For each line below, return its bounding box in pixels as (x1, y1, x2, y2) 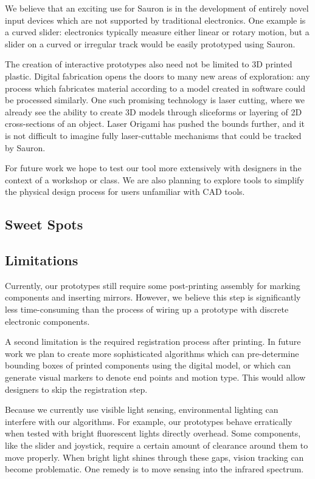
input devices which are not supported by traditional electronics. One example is (5, 13, 306, 26)
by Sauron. (5, 141, 46, 154)
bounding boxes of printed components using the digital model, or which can (5, 359, 291, 372)
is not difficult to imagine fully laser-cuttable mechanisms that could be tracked (5, 129, 302, 141)
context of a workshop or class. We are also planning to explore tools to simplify (5, 173, 304, 186)
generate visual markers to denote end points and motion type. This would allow (5, 371, 306, 384)
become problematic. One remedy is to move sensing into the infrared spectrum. (5, 463, 304, 475)
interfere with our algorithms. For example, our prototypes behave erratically (5, 415, 292, 427)
